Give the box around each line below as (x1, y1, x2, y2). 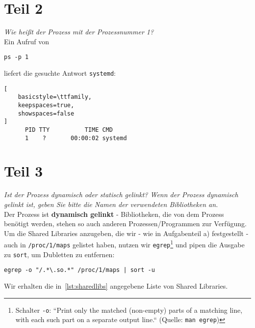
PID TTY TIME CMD (25, 126, 113, 133)
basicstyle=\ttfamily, (18, 93, 92, 101)
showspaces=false (18, 110, 75, 117)
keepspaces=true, (18, 101, 75, 109)
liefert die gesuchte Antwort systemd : (4, 67, 116, 78)
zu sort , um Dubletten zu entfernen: (4, 249, 115, 259)
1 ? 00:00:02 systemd (25, 134, 127, 142)
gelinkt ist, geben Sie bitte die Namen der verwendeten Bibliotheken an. (4, 199, 218, 209)
